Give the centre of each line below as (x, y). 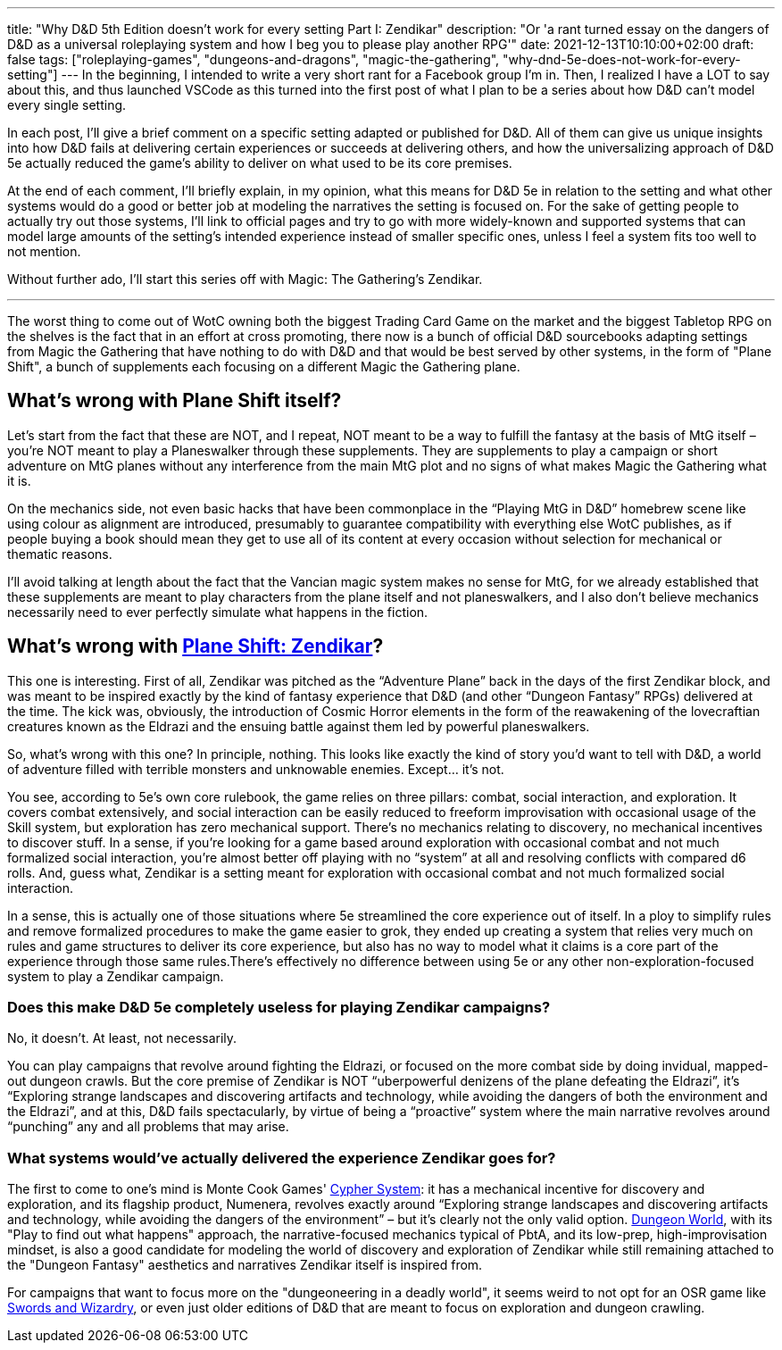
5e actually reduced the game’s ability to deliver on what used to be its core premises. (260, 163)
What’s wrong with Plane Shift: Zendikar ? (195, 646)
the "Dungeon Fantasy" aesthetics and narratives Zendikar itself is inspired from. (245, 1265)
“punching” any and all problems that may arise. (148, 1127)
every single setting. (67, 105)
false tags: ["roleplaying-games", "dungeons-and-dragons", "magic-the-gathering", (254, 59)
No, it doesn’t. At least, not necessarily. (122, 1038)
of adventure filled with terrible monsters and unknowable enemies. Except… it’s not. (256, 769)
